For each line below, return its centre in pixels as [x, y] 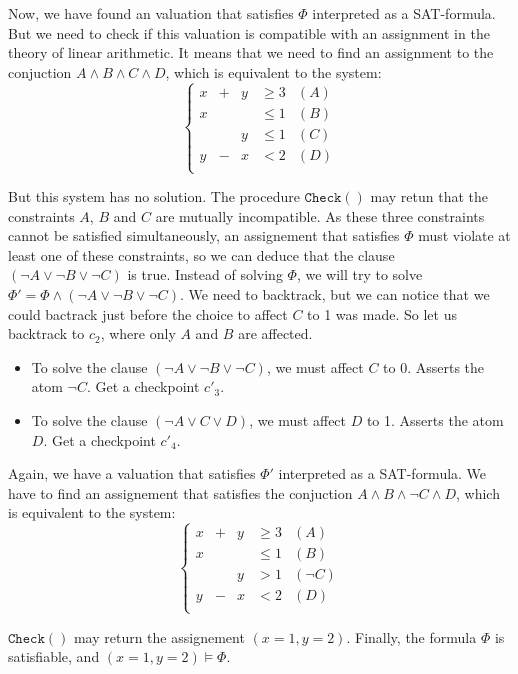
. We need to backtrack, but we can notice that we [335, 293]
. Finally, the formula [411, 636]
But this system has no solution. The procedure [154, 196]
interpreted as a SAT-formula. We [382, 473]
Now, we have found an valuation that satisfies [151, 13]
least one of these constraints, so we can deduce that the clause [201, 254]
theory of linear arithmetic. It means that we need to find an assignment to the [251, 52]
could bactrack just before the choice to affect [148, 313]
